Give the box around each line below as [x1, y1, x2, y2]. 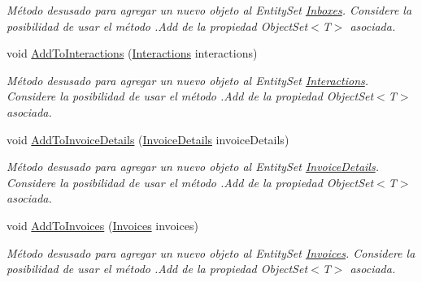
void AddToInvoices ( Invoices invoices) [7, 216, 198, 233]
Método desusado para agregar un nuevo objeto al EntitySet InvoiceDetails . [7, 158, 379, 175]
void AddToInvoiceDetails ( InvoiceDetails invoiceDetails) [7, 130, 289, 147]
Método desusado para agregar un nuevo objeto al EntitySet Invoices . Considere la [7, 244, 415, 261]
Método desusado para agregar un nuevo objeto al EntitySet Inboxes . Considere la [7, 2, 412, 18]
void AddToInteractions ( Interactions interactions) [7, 45, 258, 62]
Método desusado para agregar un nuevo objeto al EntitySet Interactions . [7, 71, 369, 88]
